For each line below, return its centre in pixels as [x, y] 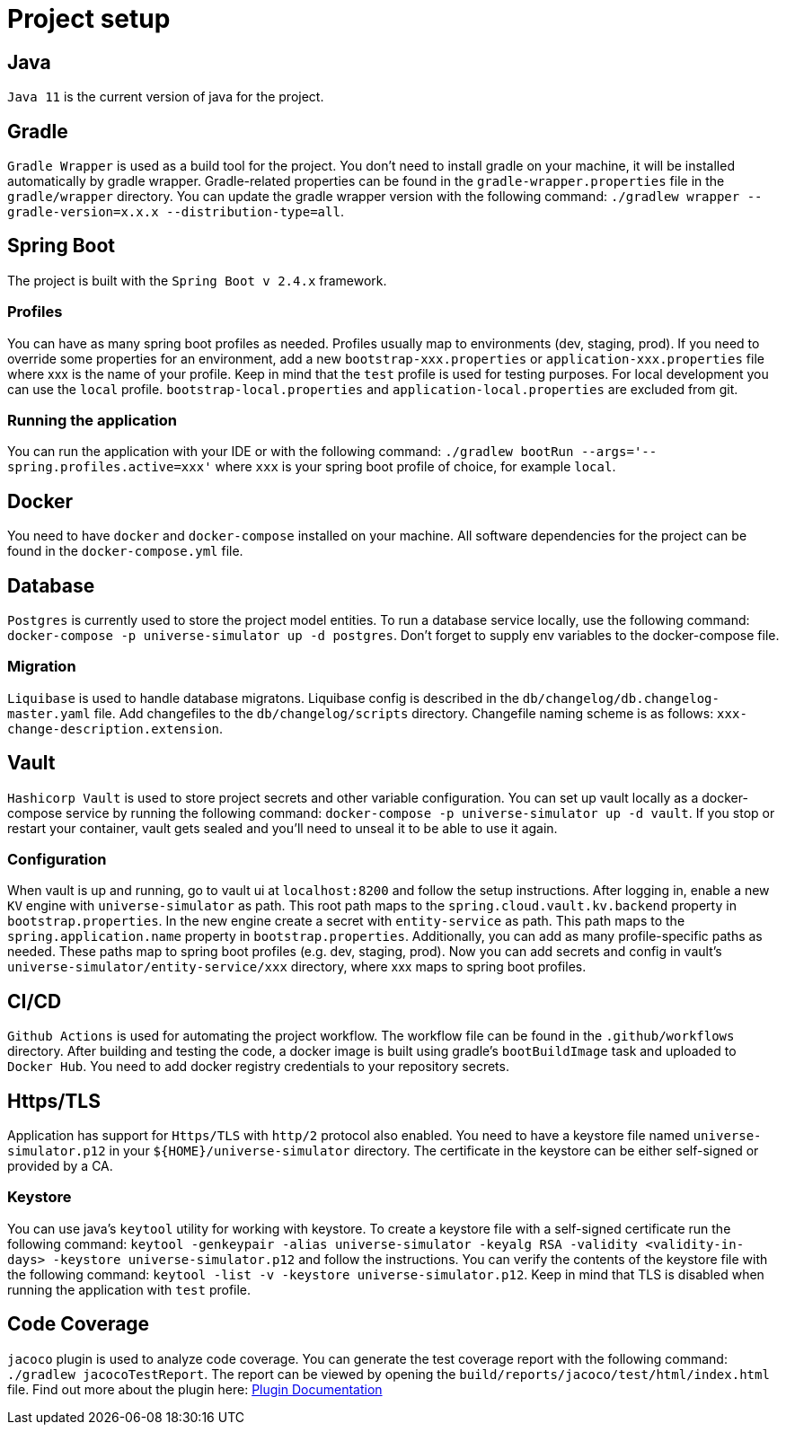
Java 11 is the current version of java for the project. [166, 97]
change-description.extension [114, 729]
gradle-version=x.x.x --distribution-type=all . [176, 212]
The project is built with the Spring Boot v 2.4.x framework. [197, 280]
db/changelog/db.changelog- [621, 698]
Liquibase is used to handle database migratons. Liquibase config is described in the [263, 698]
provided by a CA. [60, 1166]
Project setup [89, 19]
